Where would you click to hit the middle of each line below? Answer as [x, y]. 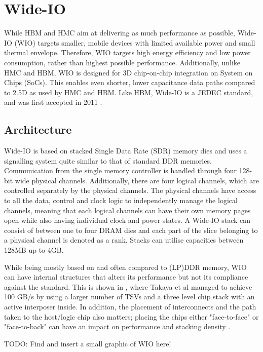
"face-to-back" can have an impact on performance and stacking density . [117, 326]
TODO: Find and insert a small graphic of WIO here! [88, 343]
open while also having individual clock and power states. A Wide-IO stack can [127, 220]
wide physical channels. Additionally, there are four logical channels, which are [137, 180]
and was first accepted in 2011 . [53, 102]
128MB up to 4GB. [34, 250]
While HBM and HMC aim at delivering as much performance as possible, [120, 33]
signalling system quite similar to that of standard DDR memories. [108, 160]
